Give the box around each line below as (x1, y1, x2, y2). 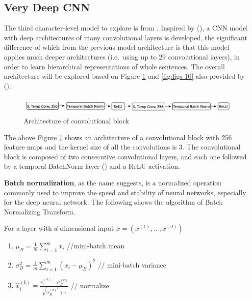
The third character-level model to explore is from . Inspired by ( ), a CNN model (4, 23, 248, 33)
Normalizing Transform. (4, 206, 76, 216)
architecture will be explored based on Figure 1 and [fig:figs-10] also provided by (4, 71, 245, 81)
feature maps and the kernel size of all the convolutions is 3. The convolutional (4, 142, 241, 152)
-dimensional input (57, 223, 114, 233)
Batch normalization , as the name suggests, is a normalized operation (4, 178, 222, 188)
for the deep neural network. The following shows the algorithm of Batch (4, 197, 223, 207)
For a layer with (4, 223, 52, 233)
